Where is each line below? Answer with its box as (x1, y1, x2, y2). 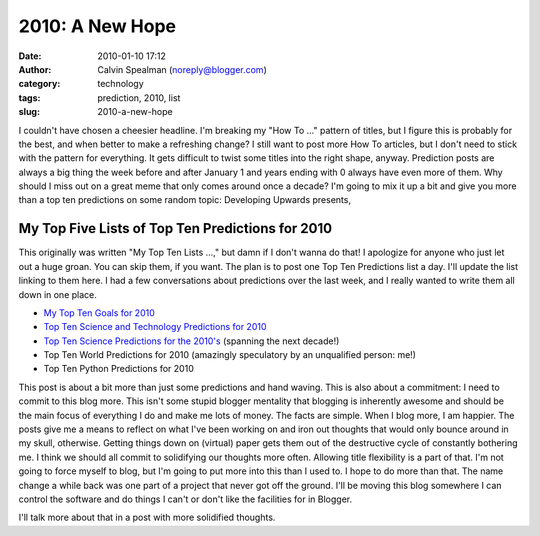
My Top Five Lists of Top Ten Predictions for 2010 (18, 220, 333, 237)
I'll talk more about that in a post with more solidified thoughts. (18, 511, 276, 524)
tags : (18, 91, 41, 104)
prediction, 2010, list (97, 91, 181, 104)
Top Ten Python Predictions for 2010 (43, 363, 194, 375)
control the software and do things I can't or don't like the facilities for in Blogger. (18, 493, 353, 505)
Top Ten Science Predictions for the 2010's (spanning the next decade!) (43, 335, 340, 347)
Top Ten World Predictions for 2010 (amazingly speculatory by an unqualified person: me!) (43, 349, 417, 361)
